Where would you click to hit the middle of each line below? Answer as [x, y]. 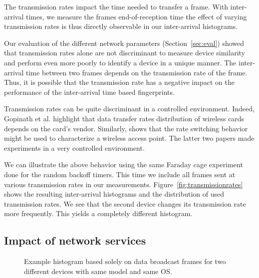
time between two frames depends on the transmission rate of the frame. [137, 72]
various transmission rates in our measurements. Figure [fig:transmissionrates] [124, 184]
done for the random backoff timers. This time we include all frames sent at [120, 174]
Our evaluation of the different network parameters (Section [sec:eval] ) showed [124, 43]
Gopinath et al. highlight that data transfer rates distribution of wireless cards [124, 118]
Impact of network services [75, 240]
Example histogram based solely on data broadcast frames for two [125, 261]
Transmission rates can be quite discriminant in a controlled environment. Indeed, [129, 109]
